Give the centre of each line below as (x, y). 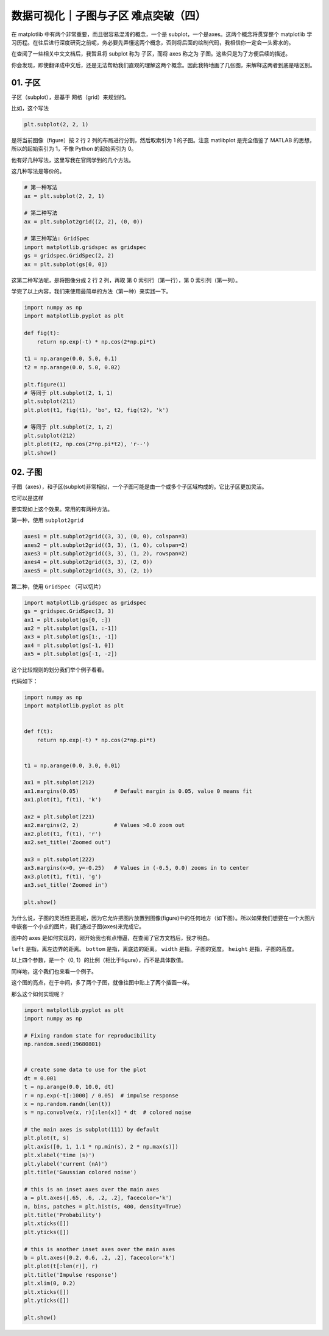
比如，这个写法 (30, 108)
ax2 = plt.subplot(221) (60, 817)
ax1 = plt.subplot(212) (60, 782)
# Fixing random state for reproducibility (90, 1035)
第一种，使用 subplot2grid (48, 520)
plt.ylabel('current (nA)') (66, 1164)
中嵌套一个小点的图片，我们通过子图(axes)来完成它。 (78, 926)
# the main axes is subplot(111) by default (92, 1130)
